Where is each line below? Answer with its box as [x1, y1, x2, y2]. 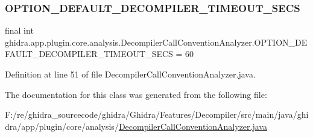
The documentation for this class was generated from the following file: [5, 88, 267, 100]
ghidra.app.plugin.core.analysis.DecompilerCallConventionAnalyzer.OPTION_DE [5, 35, 308, 48]
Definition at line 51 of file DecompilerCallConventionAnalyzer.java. [5, 68, 256, 80]
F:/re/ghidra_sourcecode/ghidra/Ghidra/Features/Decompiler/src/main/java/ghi [5, 108, 309, 121]
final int [5, 24, 34, 37]
